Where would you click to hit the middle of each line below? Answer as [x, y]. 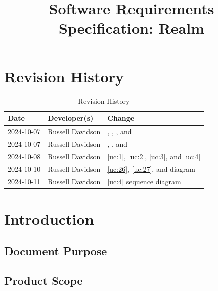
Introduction [49, 218]
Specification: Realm [132, 28]
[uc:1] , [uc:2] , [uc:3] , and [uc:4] [154, 156]
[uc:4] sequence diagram [144, 181]
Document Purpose [56, 251]
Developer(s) [71, 118]
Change [121, 118]
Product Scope [43, 280]
